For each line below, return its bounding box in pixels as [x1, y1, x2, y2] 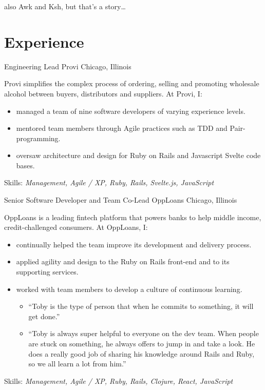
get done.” [28, 310, 60, 321]
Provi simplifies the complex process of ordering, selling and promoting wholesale [4, 78, 259, 89]
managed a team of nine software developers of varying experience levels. [16, 105, 245, 116]
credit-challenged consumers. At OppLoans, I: [4, 222, 148, 232]
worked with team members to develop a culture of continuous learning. [16, 283, 242, 294]
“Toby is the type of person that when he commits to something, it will [28, 301, 254, 311]
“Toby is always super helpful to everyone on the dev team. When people [28, 328, 259, 339]
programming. [16, 132, 61, 143]
